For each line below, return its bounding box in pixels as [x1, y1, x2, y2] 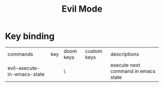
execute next [110, 62, 141, 69]
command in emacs [110, 68, 156, 74]
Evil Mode [61, 3, 102, 15]
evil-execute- [7, 65, 41, 71]
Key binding [5, 31, 55, 42]
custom [85, 48, 102, 54]
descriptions [110, 51, 139, 57]
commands [7, 51, 33, 57]
